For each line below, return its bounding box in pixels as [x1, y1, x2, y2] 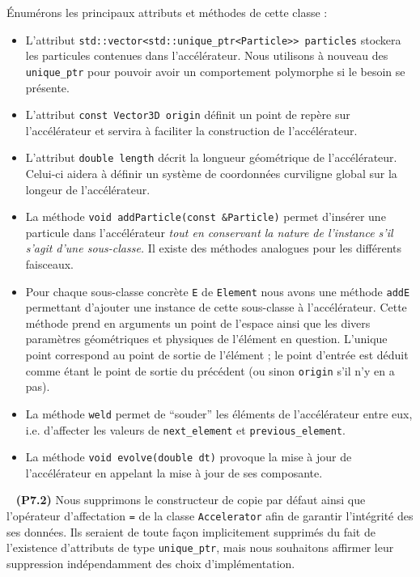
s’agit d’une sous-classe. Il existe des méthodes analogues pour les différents [25, 240, 401, 257]
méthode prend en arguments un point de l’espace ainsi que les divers [25, 314, 371, 331]
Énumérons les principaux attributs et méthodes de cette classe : [6, 4, 328, 20]
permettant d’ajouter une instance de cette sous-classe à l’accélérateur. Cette [25, 299, 407, 316]
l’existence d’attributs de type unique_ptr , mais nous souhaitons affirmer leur [6, 539, 394, 556]
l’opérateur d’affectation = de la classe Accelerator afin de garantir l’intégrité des [6, 507, 414, 524]
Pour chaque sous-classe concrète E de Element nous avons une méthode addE [25, 282, 410, 299]
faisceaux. [25, 256, 74, 273]
